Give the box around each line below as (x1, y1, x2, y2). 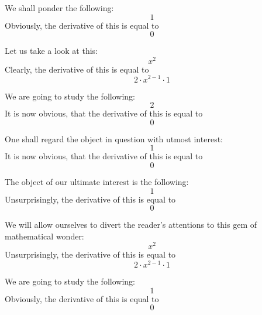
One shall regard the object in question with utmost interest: (5, 132, 223, 145)
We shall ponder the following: (5, 2, 114, 13)
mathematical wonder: (5, 230, 84, 242)
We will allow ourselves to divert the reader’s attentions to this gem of (5, 218, 257, 231)
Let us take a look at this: (5, 44, 98, 57)
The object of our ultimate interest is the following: (5, 175, 189, 187)
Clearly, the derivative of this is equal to (5, 63, 149, 75)
